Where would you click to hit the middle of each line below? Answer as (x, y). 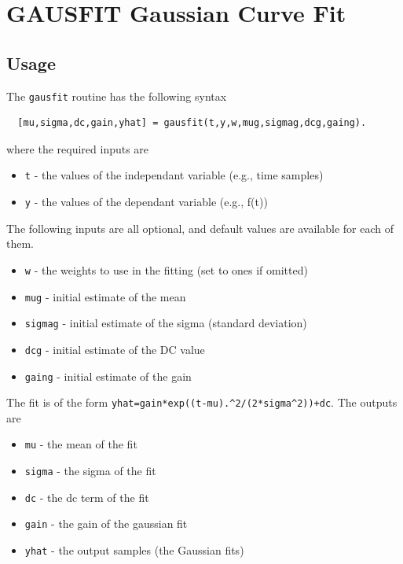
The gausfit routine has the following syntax (117, 96)
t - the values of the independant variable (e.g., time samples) (174, 175)
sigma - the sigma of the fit (90, 471)
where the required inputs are (78, 148)
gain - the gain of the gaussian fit (106, 523)
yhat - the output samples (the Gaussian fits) (134, 550)
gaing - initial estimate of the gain (108, 376)
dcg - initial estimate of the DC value (115, 349)
